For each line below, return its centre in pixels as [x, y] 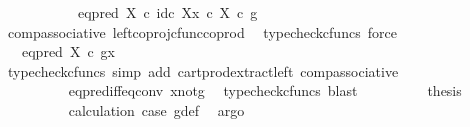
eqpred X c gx [68, 51]
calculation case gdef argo [156, 109]
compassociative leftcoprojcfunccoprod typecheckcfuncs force [202, 31]
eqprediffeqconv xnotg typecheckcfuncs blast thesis [265, 90]
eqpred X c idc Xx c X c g [167, 12]
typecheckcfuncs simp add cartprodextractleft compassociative [203, 70]
